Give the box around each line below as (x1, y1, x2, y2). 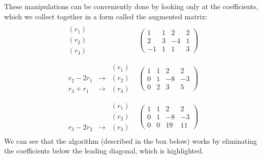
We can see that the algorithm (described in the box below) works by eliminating (4, 135, 257, 146)
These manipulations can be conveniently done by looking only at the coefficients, (4, 1, 258, 11)
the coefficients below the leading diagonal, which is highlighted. (4, 145, 204, 156)
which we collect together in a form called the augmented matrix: (4, 11, 208, 21)
